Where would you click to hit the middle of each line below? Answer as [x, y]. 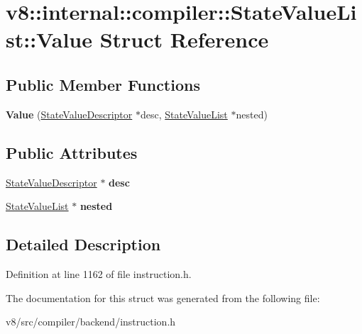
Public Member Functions [103, 84]
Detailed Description [83, 244]
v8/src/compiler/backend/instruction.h [91, 322]
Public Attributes [72, 152]
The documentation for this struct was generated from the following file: [163, 297]
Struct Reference [184, 39]
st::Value [49, 39]
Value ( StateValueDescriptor [69, 114]
